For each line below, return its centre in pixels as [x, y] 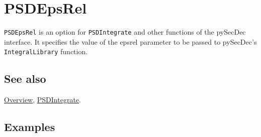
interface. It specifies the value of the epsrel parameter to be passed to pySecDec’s [130, 41]
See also [25, 79]
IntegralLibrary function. [46, 51]
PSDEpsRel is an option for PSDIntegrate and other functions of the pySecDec [125, 32]
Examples [30, 127]
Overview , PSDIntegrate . [42, 100]
